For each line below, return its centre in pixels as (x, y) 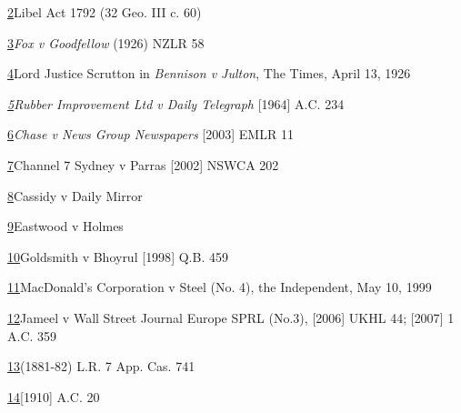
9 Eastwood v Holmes (65, 226)
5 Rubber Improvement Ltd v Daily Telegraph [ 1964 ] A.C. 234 (176, 103)
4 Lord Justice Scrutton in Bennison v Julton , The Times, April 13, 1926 (209, 73)
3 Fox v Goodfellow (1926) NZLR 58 (106, 42)
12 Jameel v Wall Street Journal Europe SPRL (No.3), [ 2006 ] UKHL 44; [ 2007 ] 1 (231, 317)
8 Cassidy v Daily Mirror (75, 195)
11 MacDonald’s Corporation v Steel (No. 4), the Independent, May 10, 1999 (220, 287)
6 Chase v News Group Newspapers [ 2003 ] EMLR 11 (150, 134)
